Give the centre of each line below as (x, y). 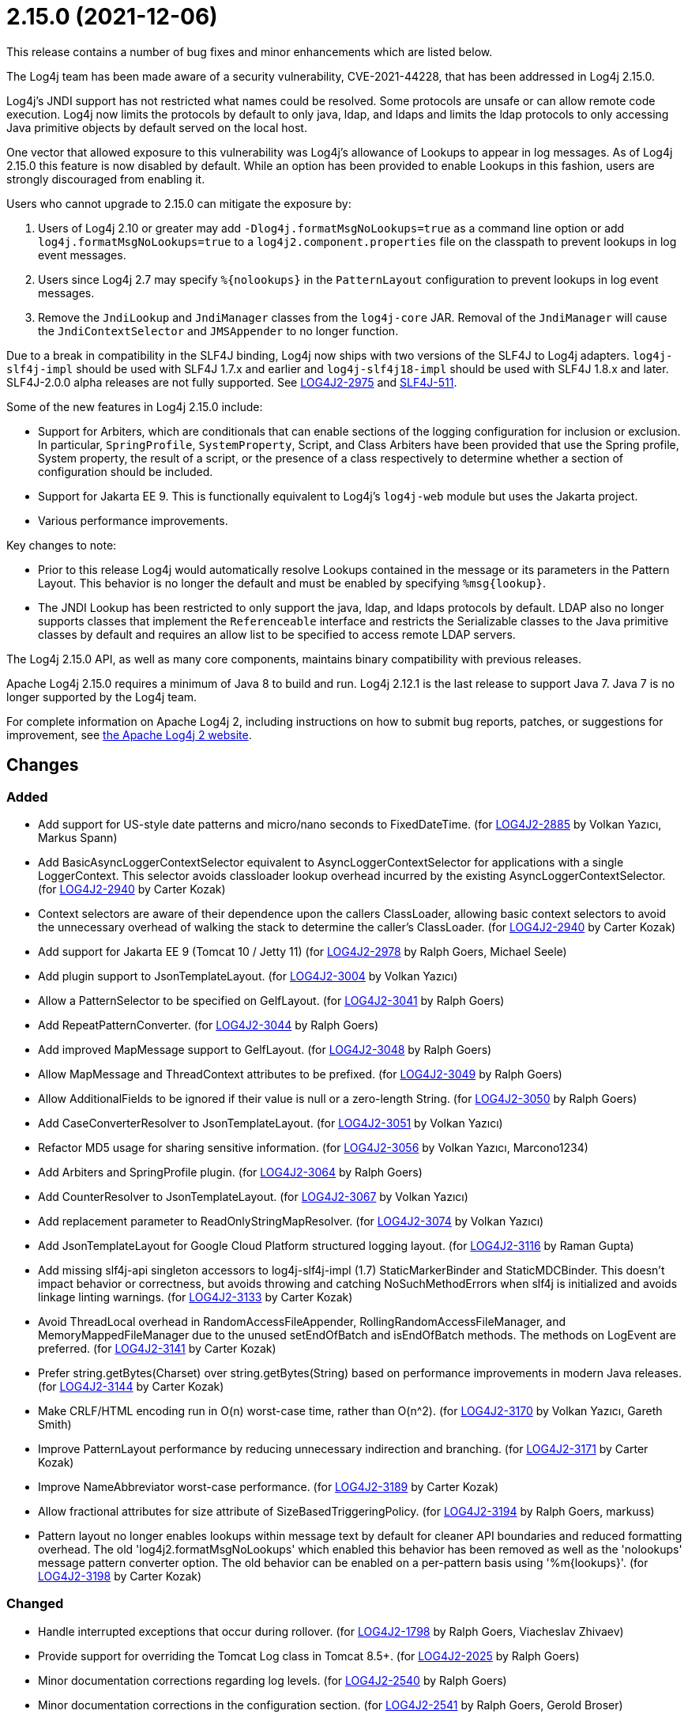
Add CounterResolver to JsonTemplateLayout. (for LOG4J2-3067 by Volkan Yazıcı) (253, 1196)
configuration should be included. (126, 471)
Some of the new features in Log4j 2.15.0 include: (135, 406)
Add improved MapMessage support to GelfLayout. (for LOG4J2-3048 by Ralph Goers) (265, 1049)
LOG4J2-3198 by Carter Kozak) (120, 1576)
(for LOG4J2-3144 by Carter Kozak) (131, 1386)
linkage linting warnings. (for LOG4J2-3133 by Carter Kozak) (195, 1297)
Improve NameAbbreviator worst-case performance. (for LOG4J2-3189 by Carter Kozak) (269, 1486)
